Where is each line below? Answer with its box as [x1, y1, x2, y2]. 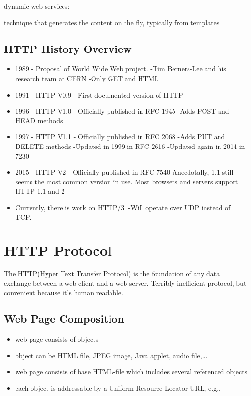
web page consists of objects [15, 334, 99, 344]
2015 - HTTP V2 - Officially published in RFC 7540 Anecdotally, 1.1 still [15, 167, 234, 177]
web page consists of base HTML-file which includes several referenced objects [15, 366, 248, 377]
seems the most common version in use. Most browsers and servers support [15, 176, 238, 186]
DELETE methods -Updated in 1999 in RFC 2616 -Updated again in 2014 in [15, 141, 245, 151]
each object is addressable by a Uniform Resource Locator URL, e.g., [15, 383, 220, 393]
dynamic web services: [4, 1, 70, 11]
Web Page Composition [4, 311, 124, 326]
